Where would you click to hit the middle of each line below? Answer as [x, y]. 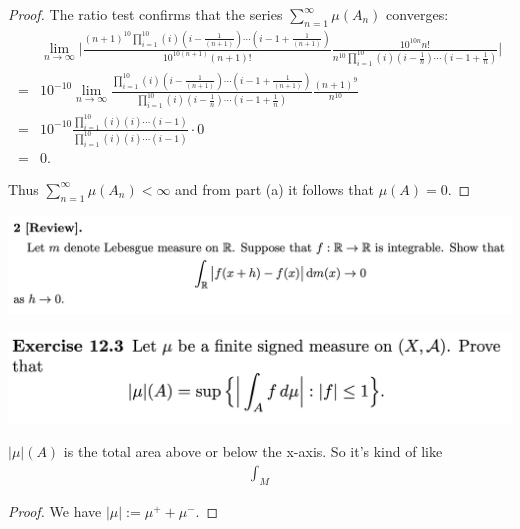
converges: [417, 14]
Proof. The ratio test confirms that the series [145, 14]
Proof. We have [55, 510]
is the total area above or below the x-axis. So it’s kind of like [253, 451]
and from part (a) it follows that [274, 188]
